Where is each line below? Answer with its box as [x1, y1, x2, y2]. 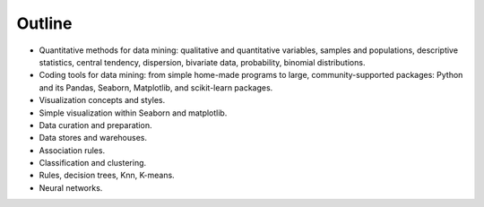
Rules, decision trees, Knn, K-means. [39, 170, 175, 181]
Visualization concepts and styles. [39, 95, 166, 106]
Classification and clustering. [39, 158, 147, 168]
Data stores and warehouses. [39, 133, 148, 143]
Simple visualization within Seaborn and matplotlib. [39, 108, 228, 118]
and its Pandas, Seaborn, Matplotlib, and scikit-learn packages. [39, 82, 273, 93]
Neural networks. [39, 182, 103, 193]
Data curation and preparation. [39, 119, 152, 130]
